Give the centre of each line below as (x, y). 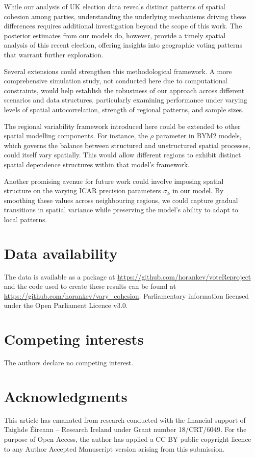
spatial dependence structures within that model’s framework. (97, 164)
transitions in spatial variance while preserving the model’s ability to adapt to (121, 210)
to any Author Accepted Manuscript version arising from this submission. (114, 448)
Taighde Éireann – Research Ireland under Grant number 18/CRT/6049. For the (125, 429)
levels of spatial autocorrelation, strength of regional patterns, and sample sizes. (124, 109)
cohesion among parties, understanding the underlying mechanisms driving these (125, 16)
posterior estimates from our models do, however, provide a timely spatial (115, 35)
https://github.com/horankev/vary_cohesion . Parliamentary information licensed (127, 295)
